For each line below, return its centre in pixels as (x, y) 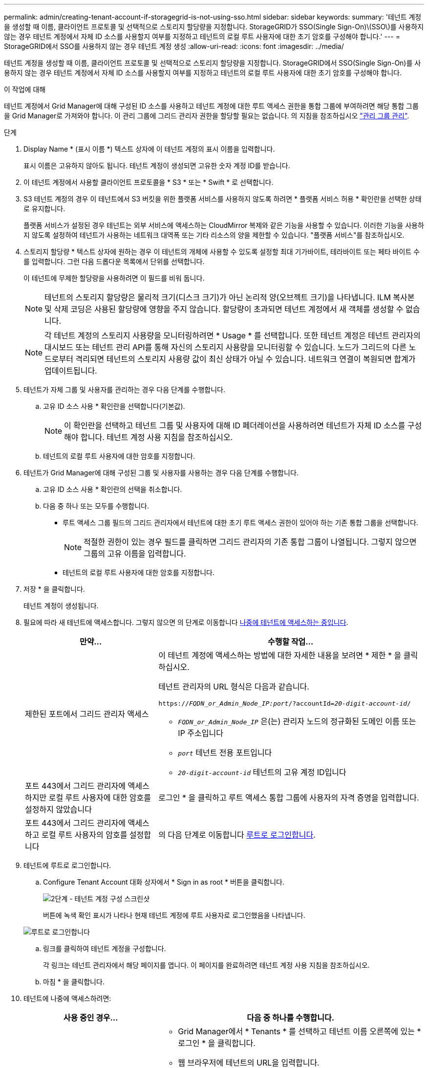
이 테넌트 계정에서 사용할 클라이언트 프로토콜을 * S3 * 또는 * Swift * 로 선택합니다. (149, 182)
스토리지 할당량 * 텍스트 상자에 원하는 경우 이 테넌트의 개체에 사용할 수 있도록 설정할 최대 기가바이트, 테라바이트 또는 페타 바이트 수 (222, 252)
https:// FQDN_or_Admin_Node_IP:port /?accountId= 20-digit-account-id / (285, 703)
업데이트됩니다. (71, 371)
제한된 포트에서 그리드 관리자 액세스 (87, 714)
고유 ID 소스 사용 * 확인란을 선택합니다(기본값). (114, 406)
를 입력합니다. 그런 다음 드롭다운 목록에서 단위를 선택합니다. (114, 261)
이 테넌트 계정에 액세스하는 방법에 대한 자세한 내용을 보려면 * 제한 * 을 (280, 655)
